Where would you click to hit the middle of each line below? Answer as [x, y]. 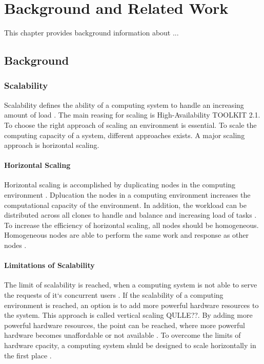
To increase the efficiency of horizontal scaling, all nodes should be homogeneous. [131, 225]
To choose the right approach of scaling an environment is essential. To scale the [130, 124]
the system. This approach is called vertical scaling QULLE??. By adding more [128, 315]
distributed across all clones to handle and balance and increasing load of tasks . [130, 215]
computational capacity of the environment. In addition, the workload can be [126, 205]
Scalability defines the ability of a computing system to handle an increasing [124, 104]
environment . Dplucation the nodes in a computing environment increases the [127, 195]
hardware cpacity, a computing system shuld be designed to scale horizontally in [130, 345]
